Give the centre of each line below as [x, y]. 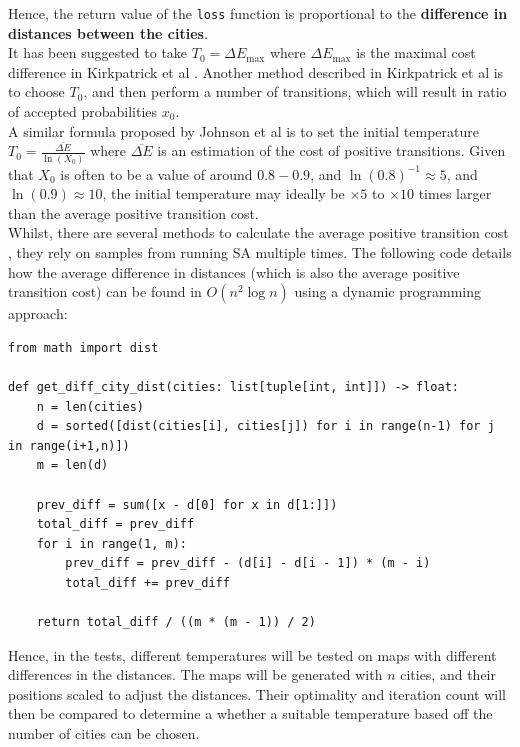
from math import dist [83, 347]
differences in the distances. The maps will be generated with [195, 674]
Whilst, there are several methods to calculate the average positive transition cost [258, 232]
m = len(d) [72, 465]
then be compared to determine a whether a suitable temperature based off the [250, 713]
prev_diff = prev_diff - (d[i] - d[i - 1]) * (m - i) [248, 563]
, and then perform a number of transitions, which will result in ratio [295, 91]
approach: [38, 313]
